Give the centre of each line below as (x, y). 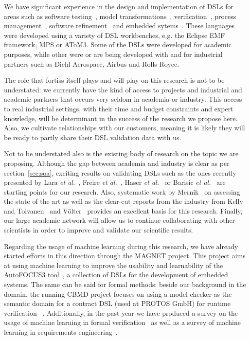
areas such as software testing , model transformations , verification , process (120, 16)
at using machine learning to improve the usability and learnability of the (114, 265)
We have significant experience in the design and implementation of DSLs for (119, 6)
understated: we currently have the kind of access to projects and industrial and (123, 89)
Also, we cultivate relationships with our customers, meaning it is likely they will (125, 128)
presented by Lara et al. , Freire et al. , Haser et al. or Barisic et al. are (115, 182)
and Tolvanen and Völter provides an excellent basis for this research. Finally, (123, 210)
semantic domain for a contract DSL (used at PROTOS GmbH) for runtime (117, 303)
